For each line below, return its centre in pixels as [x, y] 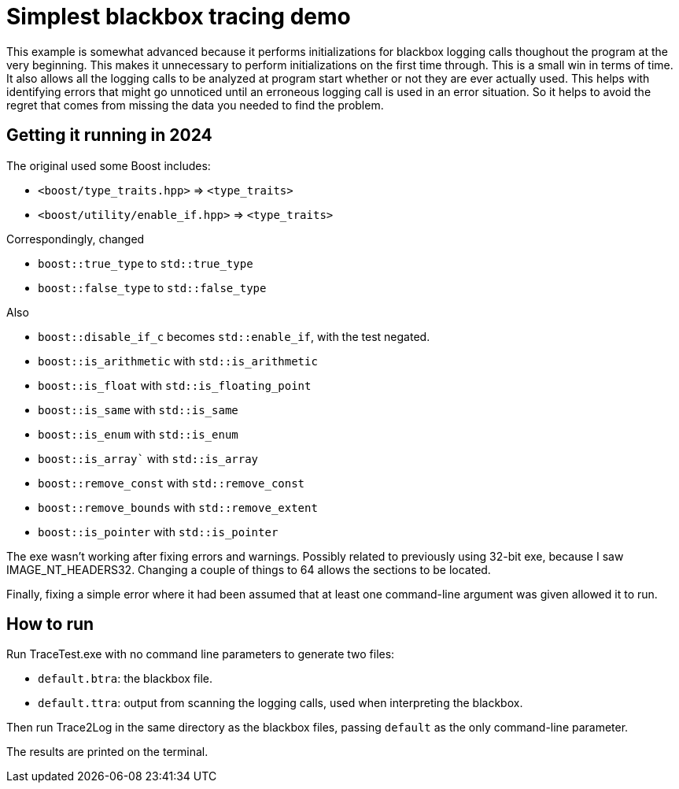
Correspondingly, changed [76, 239]
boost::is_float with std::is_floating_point [175, 385]
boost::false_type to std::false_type [152, 287]
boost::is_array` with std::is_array [148, 458]
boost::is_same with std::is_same [138, 409]
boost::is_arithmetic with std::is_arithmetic [178, 361]
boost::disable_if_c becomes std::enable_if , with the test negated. [234, 336]
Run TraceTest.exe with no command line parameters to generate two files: [201, 654]
